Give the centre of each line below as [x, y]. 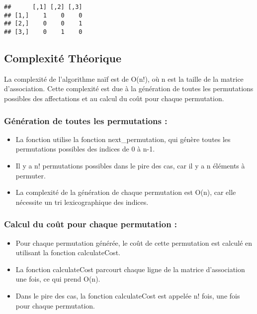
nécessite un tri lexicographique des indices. [82, 202]
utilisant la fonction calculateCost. [68, 252]
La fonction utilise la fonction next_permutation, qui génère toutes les [123, 139]
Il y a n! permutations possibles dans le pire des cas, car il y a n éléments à [130, 166]
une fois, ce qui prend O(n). [58, 279]
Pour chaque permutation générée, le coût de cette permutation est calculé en [134, 242]
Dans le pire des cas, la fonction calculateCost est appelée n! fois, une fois [128, 295]
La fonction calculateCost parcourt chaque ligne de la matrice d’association [130, 269]
